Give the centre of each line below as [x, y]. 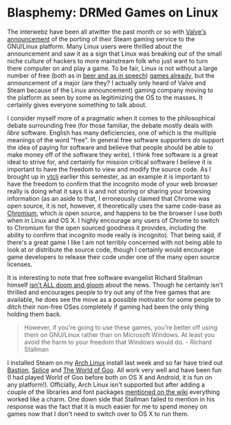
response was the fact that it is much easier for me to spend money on [107, 406]
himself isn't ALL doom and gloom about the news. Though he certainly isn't [115, 285]
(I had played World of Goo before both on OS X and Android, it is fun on [110, 377]
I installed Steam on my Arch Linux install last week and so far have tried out [115, 362]
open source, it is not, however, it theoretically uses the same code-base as [114, 206]
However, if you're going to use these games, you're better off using [121, 327]
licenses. [20, 264]
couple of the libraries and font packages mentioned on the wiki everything [113, 392]
